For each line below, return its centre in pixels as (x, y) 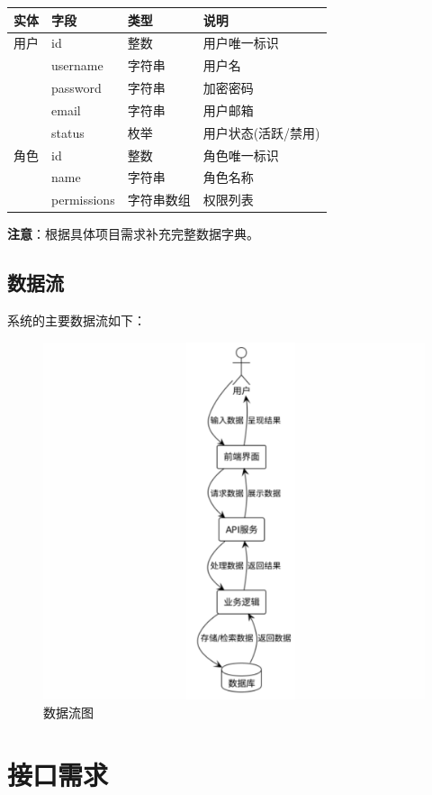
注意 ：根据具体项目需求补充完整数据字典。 (133, 234)
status (68, 132)
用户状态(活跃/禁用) (261, 132)
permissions (83, 200)
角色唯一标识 (241, 155)
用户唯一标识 (241, 43)
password (76, 88)
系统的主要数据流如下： (76, 320)
